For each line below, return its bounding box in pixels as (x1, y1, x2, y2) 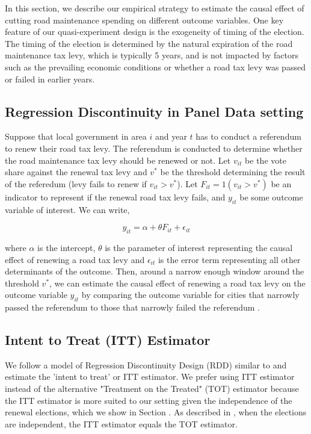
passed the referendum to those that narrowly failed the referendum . (5, 301, 260, 314)
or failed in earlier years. (5, 72, 95, 85)
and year (155, 130, 187, 143)
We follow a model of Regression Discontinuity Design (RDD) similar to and (5, 358, 287, 371)
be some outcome (239, 190, 303, 203)
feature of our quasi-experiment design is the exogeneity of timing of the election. (5, 25, 304, 38)
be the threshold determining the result (160, 166, 306, 178)
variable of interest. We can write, (5, 203, 130, 215)
